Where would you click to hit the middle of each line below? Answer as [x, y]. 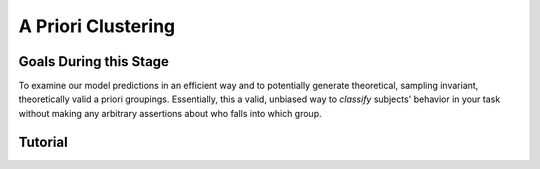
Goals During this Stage [94, 61]
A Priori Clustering [97, 26]
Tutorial [43, 141]
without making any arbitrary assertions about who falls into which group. [170, 113]
